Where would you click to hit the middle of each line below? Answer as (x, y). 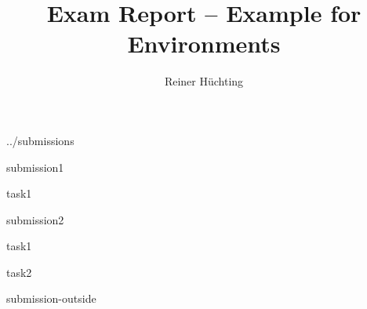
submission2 (35, 219)
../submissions (40, 140)
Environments (204, 44)
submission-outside (51, 298)
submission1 (35, 167)
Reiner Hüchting (204, 81)
